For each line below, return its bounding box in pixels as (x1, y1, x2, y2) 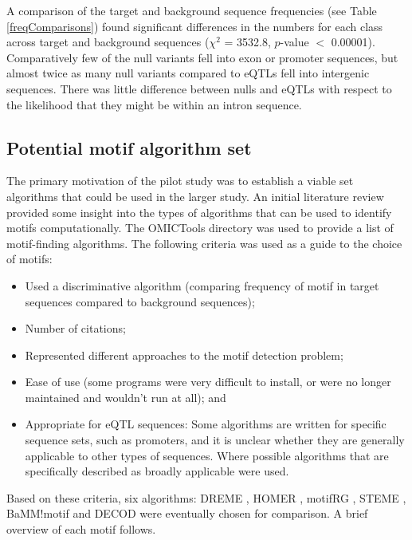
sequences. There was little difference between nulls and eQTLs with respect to (6, 80, 392, 97)
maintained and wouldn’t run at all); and (25, 388, 226, 405)
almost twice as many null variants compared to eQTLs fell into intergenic (6, 65, 370, 81)
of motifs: (6, 250, 53, 267)
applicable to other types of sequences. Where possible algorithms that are (25, 447, 389, 463)
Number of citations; (25, 320, 126, 337)
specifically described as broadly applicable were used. (25, 463, 289, 479)
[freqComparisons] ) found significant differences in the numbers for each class (6, 18, 383, 34)
